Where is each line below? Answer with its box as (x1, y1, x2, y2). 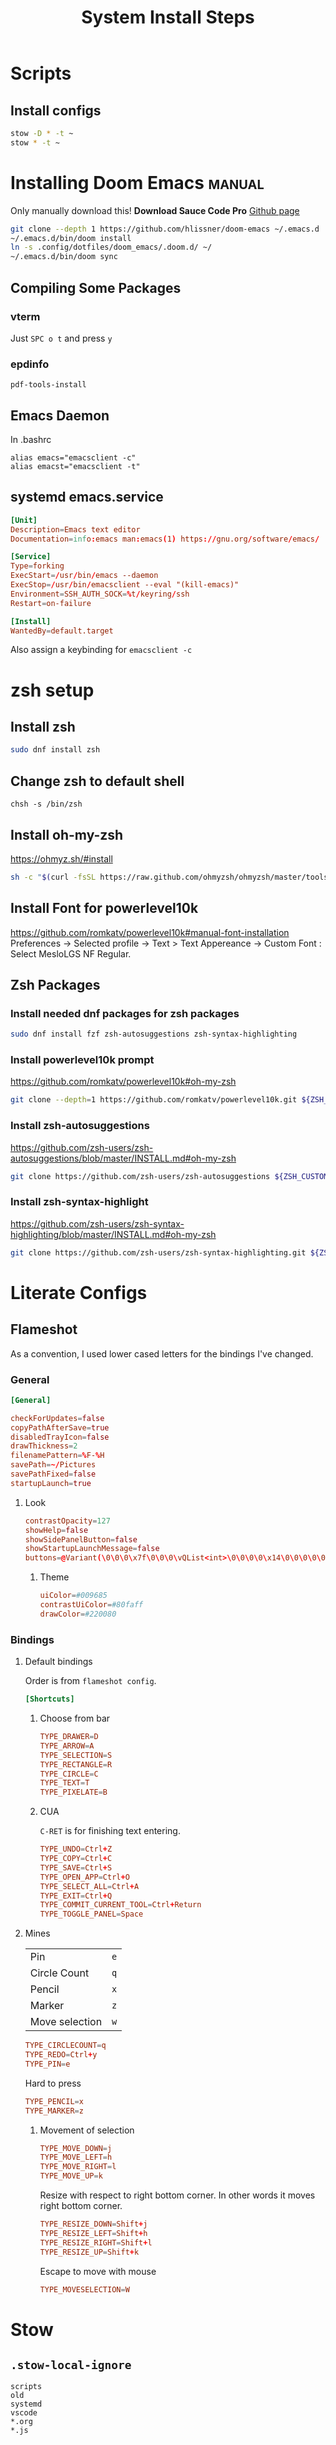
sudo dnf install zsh (10, 745, 101, 755)
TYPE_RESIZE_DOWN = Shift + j (39, 2219, 148, 2230)
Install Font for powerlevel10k (10, 900, 199, 917)
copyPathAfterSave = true (10, 1422, 110, 1433)
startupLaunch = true (10, 1478, 92, 1488)
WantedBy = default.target (10, 626, 114, 636)
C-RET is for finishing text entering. (39, 1825, 181, 1837)
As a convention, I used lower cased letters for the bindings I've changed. (10, 1347, 314, 1360)
